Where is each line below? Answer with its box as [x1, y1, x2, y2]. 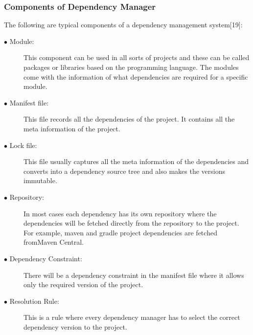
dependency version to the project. [23, 321, 127, 332]
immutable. [23, 175, 57, 186]
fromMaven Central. [23, 237, 84, 247]
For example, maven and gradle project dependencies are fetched [23, 227, 217, 237]
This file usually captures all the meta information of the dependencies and [23, 156, 249, 167]
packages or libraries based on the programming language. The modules [23, 62, 239, 72]
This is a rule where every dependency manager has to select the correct [23, 312, 240, 322]
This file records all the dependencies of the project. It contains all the [23, 114, 235, 124]
